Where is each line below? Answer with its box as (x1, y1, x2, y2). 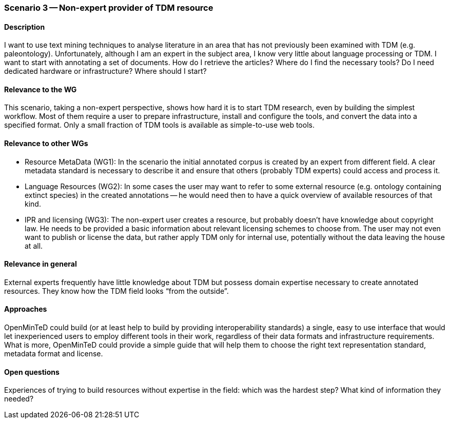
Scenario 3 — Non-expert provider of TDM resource (4, 3, 213, 13)
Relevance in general (4, 259, 77, 269)
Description (4, 22, 45, 31)
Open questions (4, 367, 60, 376)
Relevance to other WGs (4, 139, 88, 148)
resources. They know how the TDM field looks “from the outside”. (4, 286, 229, 295)
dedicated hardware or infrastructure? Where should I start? (4, 67, 207, 76)
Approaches (4, 305, 47, 314)
